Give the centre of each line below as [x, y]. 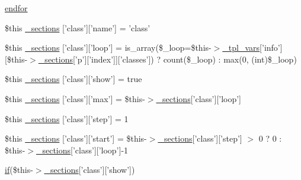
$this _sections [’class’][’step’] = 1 [67, 118]
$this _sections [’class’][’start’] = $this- [76, 138]
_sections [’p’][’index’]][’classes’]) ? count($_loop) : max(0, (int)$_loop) [167, 59]
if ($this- [19, 170]
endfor [16, 8]
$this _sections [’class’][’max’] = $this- [75, 98]
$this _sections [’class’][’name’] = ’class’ [78, 27]
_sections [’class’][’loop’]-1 [82, 150]
